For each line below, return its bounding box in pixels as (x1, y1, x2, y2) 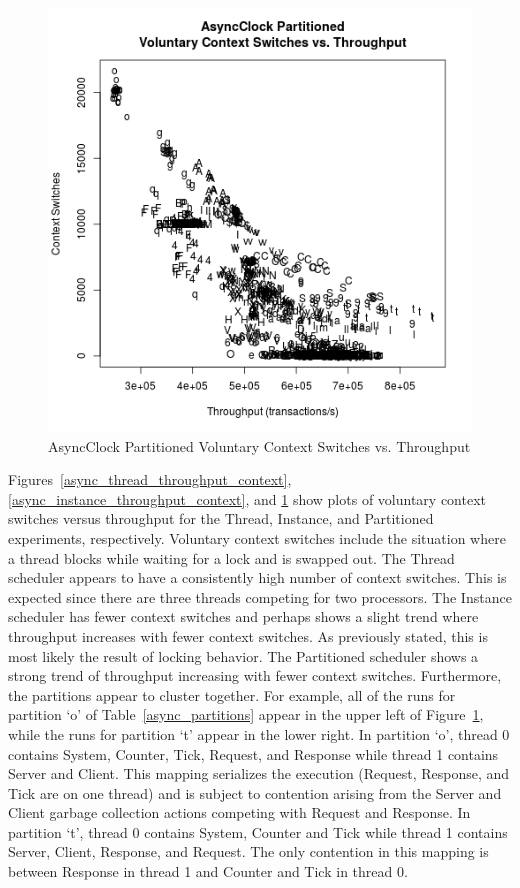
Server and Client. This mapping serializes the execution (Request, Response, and (8, 763, 510, 784)
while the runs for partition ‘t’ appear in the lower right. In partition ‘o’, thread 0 (8, 723, 510, 744)
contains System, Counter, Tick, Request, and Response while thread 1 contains (8, 743, 499, 764)
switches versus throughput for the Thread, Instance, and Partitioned (8, 508, 434, 529)
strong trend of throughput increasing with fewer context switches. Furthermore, (8, 665, 502, 686)
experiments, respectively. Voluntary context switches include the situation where (8, 527, 506, 548)
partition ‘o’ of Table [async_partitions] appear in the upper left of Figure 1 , (8, 704, 484, 725)
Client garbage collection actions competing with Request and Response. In (8, 802, 471, 823)
